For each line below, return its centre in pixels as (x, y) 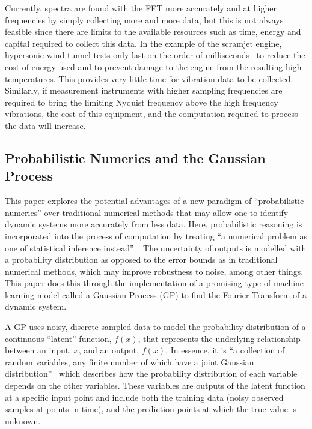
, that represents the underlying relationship (219, 338)
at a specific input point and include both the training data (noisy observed (144, 397)
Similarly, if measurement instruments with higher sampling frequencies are (144, 90)
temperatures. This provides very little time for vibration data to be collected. (149, 78)
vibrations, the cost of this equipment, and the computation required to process (151, 114)
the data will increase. (45, 125)
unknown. (23, 420)
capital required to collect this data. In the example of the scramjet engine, (143, 43)
